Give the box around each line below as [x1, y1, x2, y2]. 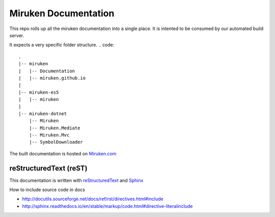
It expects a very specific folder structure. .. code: [9, 42, 115, 48]
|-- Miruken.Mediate [29, 125, 80, 131]
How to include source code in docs [9, 186, 85, 193]
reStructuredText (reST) [9, 164, 88, 173]
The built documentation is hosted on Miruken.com [9, 150, 117, 156]
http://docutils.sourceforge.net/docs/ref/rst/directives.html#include [22, 196, 163, 202]
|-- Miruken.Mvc [29, 132, 70, 138]
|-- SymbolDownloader [29, 139, 84, 145]
